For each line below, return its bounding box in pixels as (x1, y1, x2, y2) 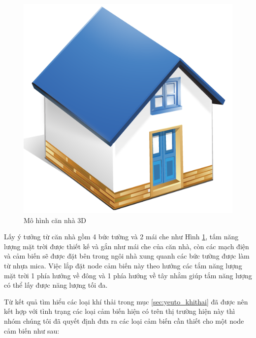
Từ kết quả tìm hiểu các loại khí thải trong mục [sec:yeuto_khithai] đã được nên (4, 296, 248, 306)
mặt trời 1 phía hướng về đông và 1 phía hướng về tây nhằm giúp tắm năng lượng (4, 270, 252, 280)
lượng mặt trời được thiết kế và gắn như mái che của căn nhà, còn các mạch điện (4, 241, 249, 251)
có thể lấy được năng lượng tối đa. (4, 280, 108, 290)
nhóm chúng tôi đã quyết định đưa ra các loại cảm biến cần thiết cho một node (4, 315, 244, 326)
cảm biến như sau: (4, 325, 60, 336)
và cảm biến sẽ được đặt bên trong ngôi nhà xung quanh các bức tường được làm (4, 251, 250, 261)
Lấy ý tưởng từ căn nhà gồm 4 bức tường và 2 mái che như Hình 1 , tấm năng (4, 231, 239, 242)
